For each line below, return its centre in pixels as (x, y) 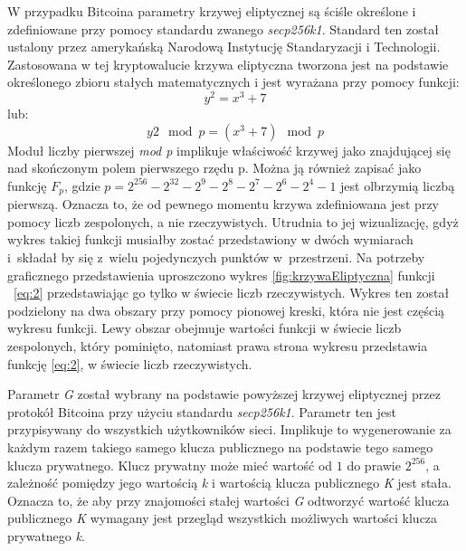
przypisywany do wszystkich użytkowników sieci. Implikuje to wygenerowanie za (229, 429)
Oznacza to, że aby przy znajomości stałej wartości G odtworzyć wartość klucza (228, 500)
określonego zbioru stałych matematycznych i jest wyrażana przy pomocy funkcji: (233, 82)
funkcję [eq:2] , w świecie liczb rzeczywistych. (130, 363)
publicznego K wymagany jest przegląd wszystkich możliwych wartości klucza (223, 518)
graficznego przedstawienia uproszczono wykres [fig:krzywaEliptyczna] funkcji (221, 275)
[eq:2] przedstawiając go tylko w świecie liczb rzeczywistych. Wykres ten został (232, 293)
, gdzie (82, 185)
